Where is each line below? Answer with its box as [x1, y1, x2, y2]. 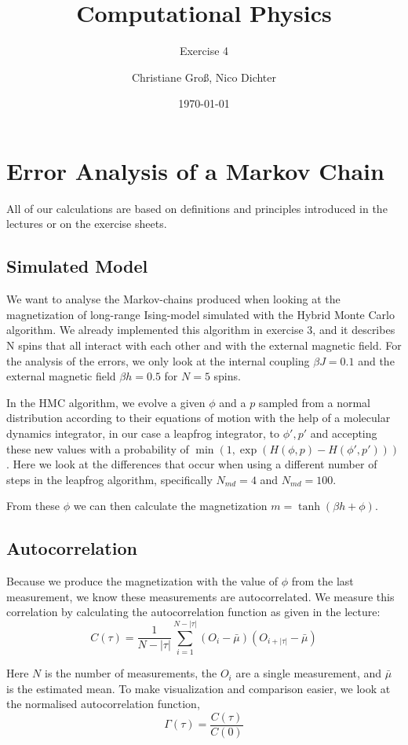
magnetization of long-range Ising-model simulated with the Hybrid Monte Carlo [6, 306, 395, 322]
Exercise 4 [179, 42, 229, 59]
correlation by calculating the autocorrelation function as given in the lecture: [6, 604, 381, 620]
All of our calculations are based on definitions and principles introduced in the [6, 200, 388, 216]
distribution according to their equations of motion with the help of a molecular [6, 409, 391, 426]
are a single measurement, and [235, 665, 382, 681]
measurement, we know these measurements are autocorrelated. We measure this [6, 588, 395, 604]
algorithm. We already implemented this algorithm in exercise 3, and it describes [6, 321, 395, 338]
